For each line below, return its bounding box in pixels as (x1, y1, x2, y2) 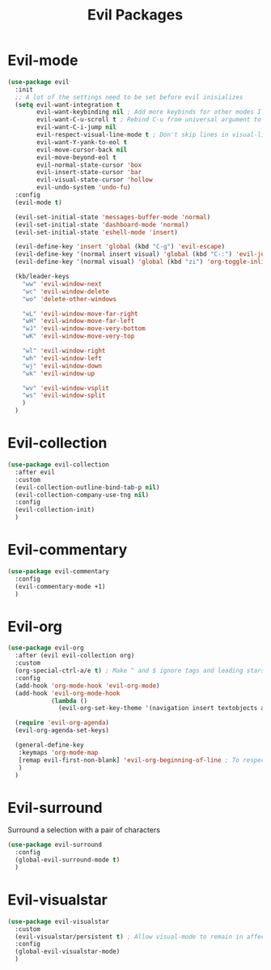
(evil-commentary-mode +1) (15, 582, 106, 590)
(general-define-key (15, 741, 84, 749)
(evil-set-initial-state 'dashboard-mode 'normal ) (15, 220, 189, 228)
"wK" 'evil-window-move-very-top (22, 332, 135, 341)
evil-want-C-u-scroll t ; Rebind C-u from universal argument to (36, 116, 262, 124)
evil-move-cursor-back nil (36, 146, 128, 154)
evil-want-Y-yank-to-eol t (36, 138, 128, 147)
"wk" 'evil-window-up (22, 369, 95, 377)
